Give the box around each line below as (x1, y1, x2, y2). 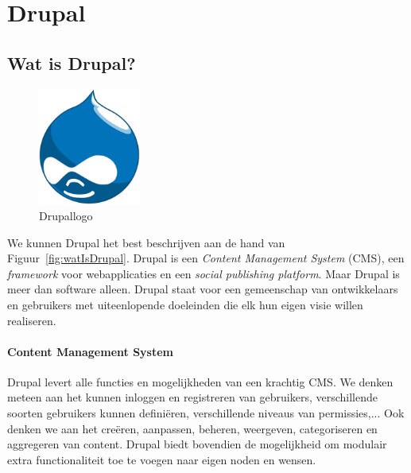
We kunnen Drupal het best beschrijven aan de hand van (7, 234, 285, 250)
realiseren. (7, 312, 56, 328)
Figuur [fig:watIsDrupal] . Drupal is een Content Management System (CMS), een (7, 250, 405, 266)
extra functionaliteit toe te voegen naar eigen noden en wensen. (7, 451, 316, 467)
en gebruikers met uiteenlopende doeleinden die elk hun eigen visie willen (7, 296, 363, 312)
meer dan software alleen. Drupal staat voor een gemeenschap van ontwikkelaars (7, 281, 398, 297)
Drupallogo (39, 207, 93, 223)
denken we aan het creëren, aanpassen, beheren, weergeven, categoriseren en (7, 420, 378, 436)
